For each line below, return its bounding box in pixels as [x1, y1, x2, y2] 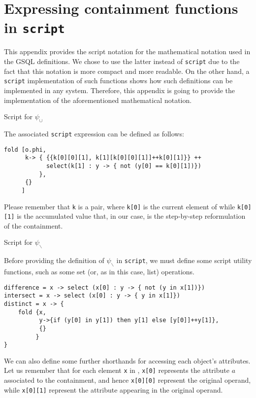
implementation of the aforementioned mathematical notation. [4, 95, 192, 105]
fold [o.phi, [4, 146, 46, 153]
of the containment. [4, 220, 63, 231]
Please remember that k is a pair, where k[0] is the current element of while [4, 201, 235, 211]
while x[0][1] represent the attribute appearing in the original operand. [4, 384, 223, 395]
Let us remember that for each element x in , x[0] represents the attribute [4, 365, 229, 375]
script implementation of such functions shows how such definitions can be [4, 75, 233, 86]
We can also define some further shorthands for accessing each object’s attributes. [4, 355, 251, 365]
